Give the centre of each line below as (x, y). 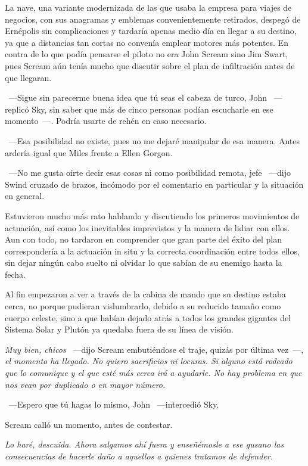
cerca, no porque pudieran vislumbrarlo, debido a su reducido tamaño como (143, 306)
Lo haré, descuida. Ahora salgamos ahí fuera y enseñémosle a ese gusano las (144, 444)
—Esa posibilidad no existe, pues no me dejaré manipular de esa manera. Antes (154, 140)
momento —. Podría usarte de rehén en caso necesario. (106, 121)
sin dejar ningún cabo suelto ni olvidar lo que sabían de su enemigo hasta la (144, 262)
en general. (25, 196)
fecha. (15, 274)
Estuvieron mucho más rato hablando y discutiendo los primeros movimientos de (152, 215)
